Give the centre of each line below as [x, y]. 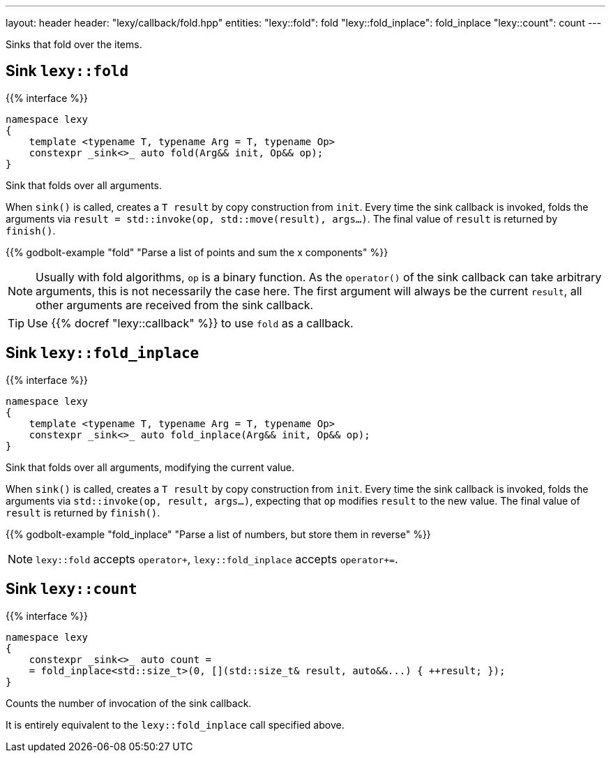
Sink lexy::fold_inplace [103, 353]
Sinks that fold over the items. [74, 44]
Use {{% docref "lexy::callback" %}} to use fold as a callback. [190, 323]
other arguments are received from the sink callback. [175, 305]
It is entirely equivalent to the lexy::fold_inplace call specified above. [175, 724]
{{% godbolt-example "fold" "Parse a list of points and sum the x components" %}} [197, 252]
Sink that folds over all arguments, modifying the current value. [150, 467]
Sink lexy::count [71, 589]
